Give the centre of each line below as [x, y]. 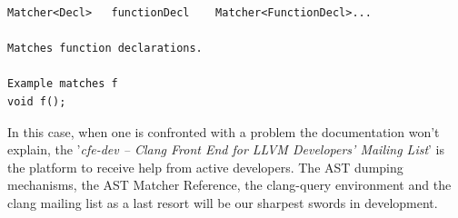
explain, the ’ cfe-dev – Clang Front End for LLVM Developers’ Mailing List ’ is [226, 149]
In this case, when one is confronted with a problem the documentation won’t [224, 131]
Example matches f [63, 84]
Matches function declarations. [105, 49]
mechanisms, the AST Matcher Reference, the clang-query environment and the [229, 185]
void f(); [37, 101]
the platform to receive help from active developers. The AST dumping [205, 167]
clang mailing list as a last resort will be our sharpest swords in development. [223, 202]
